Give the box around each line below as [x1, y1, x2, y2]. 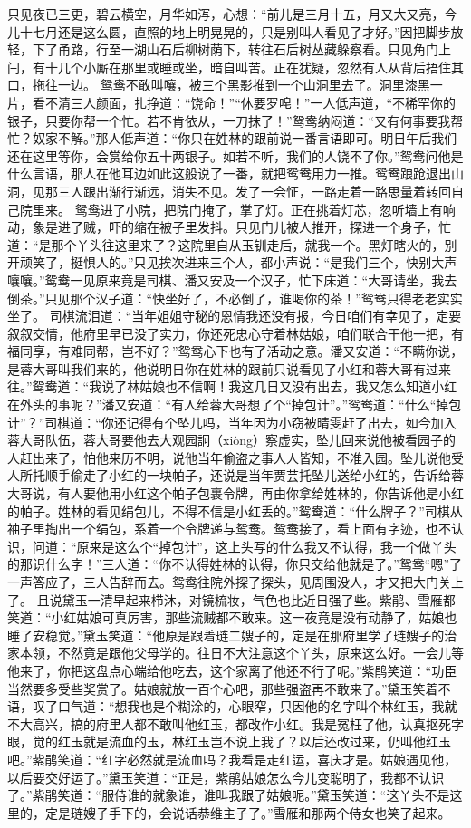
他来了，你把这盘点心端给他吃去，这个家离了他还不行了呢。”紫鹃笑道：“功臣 [7, 660, 457, 679]
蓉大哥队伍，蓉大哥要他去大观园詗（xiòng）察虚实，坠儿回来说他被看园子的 [7, 430, 457, 449]
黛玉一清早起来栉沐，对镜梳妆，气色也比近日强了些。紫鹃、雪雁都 [62, 590, 456, 609]
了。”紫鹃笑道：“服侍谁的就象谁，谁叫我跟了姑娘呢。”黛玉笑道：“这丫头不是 [7, 785, 450, 804]
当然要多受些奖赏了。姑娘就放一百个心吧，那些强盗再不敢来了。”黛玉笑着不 [7, 679, 451, 698]
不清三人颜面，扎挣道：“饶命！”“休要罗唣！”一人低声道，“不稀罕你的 [44, 92, 457, 111]
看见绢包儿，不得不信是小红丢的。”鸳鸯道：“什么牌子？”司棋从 [95, 501, 463, 520]
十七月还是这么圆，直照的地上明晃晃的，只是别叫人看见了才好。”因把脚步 [19, 22, 451, 41]
